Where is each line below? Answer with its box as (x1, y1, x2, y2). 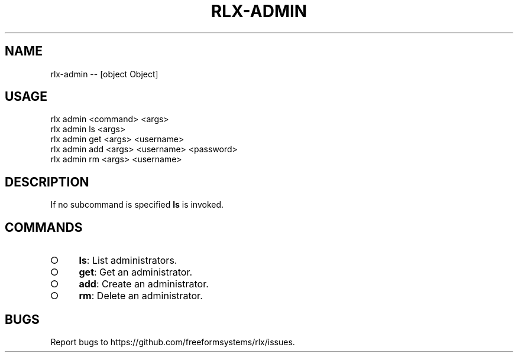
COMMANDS (5, 220, 83, 235)
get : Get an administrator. (79, 266, 193, 279)
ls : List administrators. (79, 254, 177, 267)
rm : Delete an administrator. (79, 290, 203, 302)
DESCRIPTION (5, 174, 89, 189)
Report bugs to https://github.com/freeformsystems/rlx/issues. (50, 336, 295, 347)
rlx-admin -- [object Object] (50, 68, 158, 79)
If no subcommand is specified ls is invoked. (50, 199, 224, 210)
